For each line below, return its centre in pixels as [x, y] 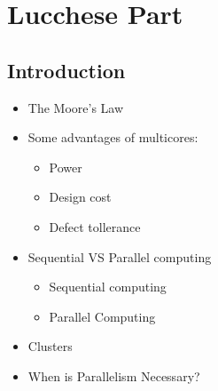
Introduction [66, 70]
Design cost [80, 197]
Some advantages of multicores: [113, 137]
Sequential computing [108, 287]
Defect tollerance [95, 226]
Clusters [50, 346]
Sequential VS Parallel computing [120, 256]
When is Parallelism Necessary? [114, 375]
